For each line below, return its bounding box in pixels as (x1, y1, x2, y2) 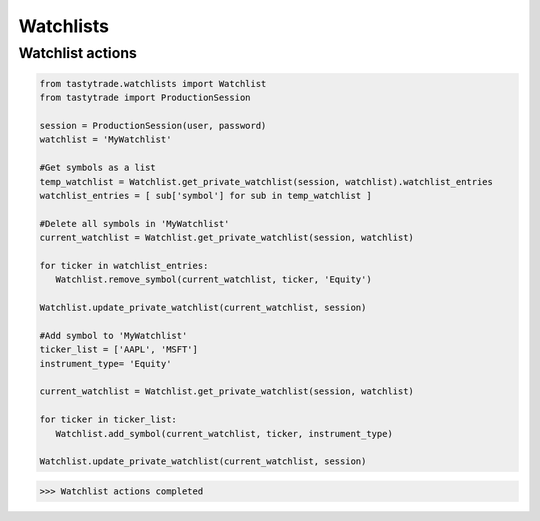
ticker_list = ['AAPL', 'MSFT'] (39, 344, 199, 355)
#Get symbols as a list (39, 162, 157, 174)
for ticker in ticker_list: (39, 414, 177, 425)
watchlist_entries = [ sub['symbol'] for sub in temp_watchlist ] (39, 190, 372, 201)
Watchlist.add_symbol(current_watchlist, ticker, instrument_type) (55, 428, 394, 439)
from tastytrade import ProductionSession (39, 92, 251, 104)
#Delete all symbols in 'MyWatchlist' (39, 218, 230, 229)
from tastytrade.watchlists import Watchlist (39, 78, 267, 89)
